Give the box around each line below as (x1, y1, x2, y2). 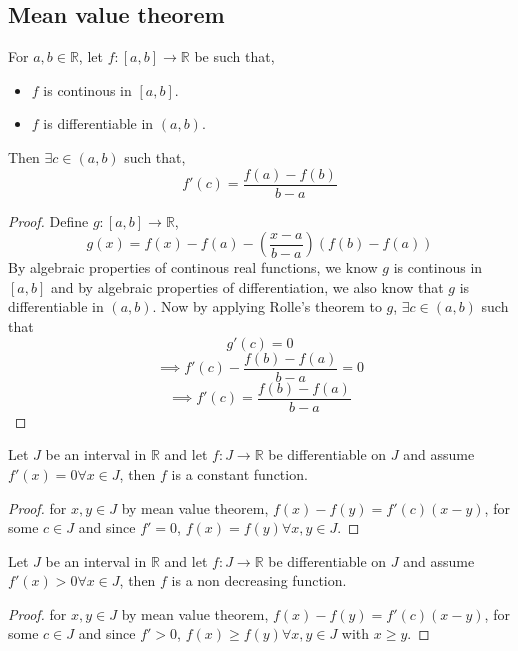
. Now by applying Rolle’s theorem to (152, 296, 382, 317)
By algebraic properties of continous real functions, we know (8, 257, 378, 278)
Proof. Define (8, 210, 89, 231)
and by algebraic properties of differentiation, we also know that (50, 276, 444, 297)
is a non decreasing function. (171, 570, 347, 591)
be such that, (194, 46, 275, 67)
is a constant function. (171, 463, 308, 484)
